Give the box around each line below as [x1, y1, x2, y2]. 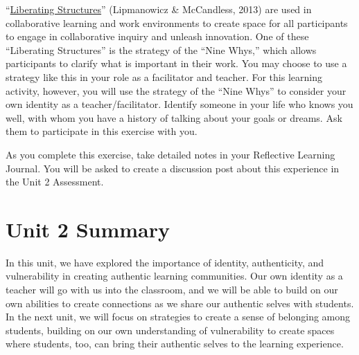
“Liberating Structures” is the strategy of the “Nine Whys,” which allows [6, 42, 317, 57]
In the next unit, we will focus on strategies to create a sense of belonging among [6, 309, 351, 324]
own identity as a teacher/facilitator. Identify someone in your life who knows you [6, 97, 353, 111]
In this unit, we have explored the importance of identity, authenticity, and [6, 255, 324, 269]
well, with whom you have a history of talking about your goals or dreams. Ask [6, 110, 342, 125]
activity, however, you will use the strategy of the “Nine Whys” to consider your [6, 83, 347, 98]
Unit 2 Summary [6, 215, 170, 243]
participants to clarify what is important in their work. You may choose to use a [6, 56, 347, 71]
